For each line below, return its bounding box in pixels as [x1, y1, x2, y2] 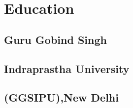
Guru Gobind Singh [4, 32, 107, 47]
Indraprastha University [4, 61, 130, 76]
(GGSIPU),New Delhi [4, 90, 119, 105]
